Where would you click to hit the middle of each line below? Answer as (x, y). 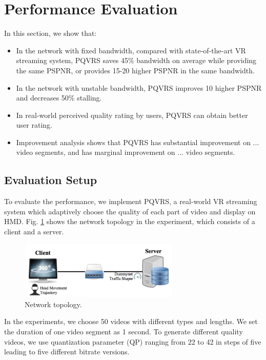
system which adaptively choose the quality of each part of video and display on (130, 211)
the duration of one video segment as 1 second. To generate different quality (124, 331)
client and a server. (34, 232)
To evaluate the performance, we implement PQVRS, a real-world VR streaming (131, 201)
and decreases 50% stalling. (59, 98)
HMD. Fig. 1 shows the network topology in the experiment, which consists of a (130, 221)
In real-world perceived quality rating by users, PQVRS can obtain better (132, 115)
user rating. (34, 125)
